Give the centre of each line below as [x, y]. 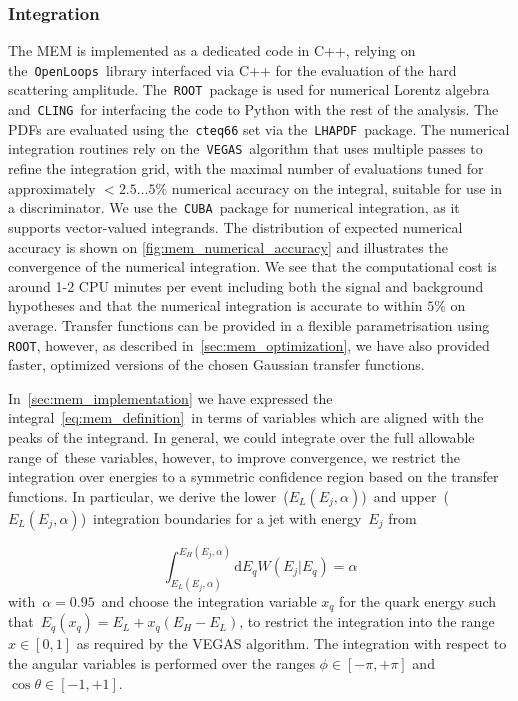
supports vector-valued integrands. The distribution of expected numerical [235, 226]
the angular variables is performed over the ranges [161, 663]
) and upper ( [405, 495]
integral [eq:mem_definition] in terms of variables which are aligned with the [246, 417]
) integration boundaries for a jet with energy [221, 517]
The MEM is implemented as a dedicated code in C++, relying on [212, 50]
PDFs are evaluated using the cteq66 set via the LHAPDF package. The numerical [259, 128]
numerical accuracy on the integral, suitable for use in [336, 187]
